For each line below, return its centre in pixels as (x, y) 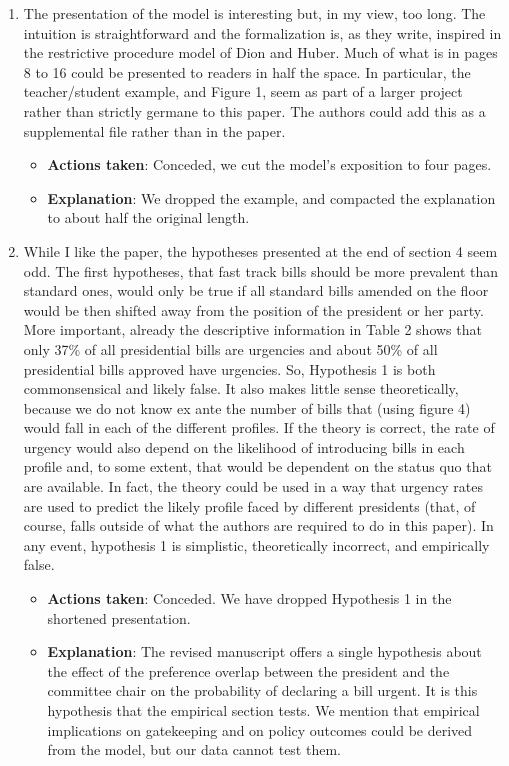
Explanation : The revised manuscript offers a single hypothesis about (264, 651)
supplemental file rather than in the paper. (154, 130)
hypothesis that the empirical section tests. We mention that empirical (263, 710)
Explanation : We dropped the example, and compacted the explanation (271, 197)
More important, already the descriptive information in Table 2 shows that (252, 329)
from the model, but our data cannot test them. (194, 749)
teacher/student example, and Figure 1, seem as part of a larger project (243, 91)
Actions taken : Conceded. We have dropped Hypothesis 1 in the (249, 598)
